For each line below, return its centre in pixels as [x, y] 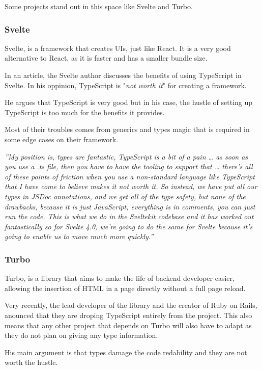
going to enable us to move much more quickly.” [79, 236]
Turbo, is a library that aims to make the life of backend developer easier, [120, 278]
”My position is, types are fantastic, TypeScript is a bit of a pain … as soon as [126, 156]
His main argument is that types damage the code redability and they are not [126, 352]
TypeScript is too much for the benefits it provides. [85, 112]
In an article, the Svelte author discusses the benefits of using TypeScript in [123, 75]
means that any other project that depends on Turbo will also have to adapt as [128, 325]
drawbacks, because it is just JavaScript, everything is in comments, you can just [130, 206]
